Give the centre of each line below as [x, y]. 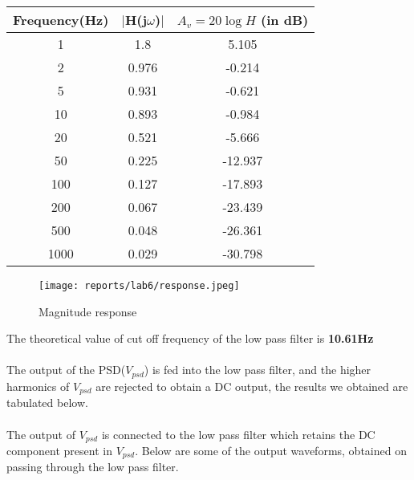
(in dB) [285, 20]
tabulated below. [47, 403]
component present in [59, 450]
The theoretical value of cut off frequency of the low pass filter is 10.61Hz [190, 338]
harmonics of [38, 386]
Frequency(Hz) [61, 20]
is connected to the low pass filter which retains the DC [238, 434]
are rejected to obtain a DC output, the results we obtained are [252, 386]
